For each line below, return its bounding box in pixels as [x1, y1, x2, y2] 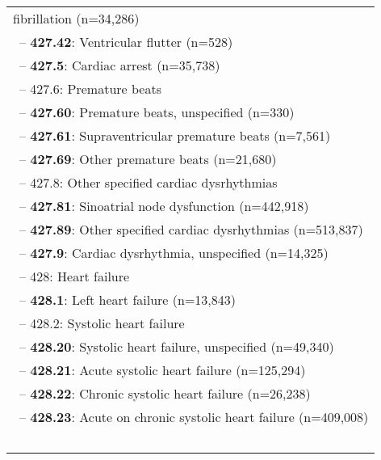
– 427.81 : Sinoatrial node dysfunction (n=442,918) [19, 196, 309, 215]
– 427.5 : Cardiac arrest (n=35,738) [19, 56, 220, 74]
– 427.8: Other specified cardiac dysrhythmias [19, 173, 278, 192]
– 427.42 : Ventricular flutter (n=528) [19, 32, 233, 51]
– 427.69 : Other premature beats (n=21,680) [19, 150, 277, 168]
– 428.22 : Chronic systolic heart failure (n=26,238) [19, 384, 311, 403]
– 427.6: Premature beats [19, 79, 161, 98]
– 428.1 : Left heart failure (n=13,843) [19, 290, 237, 309]
